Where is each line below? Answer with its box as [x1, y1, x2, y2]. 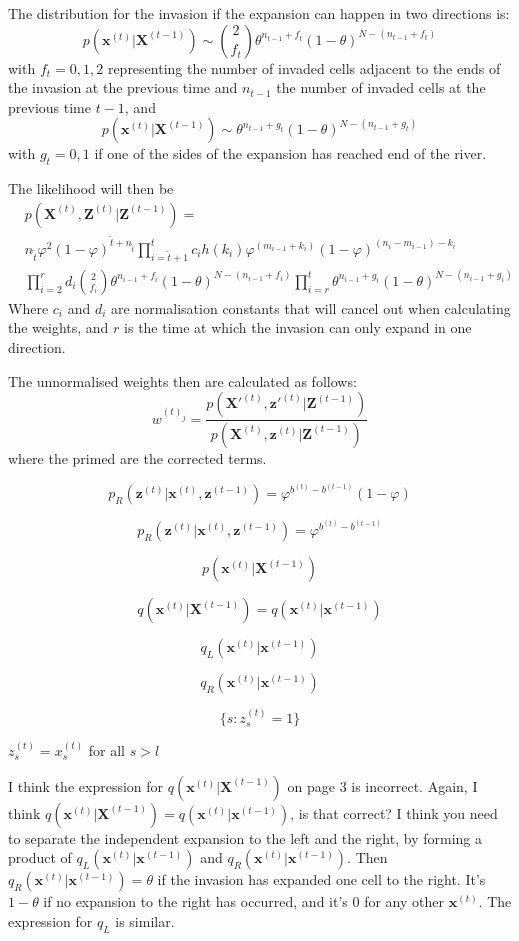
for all [88, 740, 125, 761]
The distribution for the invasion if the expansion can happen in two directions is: [8, 3, 510, 23]
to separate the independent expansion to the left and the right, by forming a [8, 827, 482, 848]
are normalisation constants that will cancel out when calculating [111, 297, 511, 318]
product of [8, 847, 72, 868]
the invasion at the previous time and [8, 77, 238, 98]
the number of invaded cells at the [276, 77, 486, 98]
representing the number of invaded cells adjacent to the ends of [107, 57, 501, 78]
